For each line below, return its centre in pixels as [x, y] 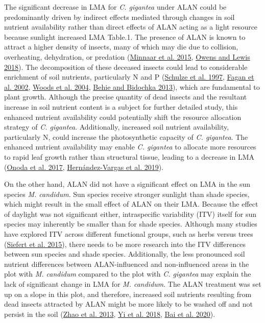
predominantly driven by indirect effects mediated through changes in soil [119, 17]
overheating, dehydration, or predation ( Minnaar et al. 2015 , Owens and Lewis [127, 56]
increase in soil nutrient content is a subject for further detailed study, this [121, 106]
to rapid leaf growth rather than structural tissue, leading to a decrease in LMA [129, 156]
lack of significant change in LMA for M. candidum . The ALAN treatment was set [133, 284]
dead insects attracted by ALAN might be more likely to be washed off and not [128, 304]
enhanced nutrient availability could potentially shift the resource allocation [123, 117]
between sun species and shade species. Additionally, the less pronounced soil [125, 254]
